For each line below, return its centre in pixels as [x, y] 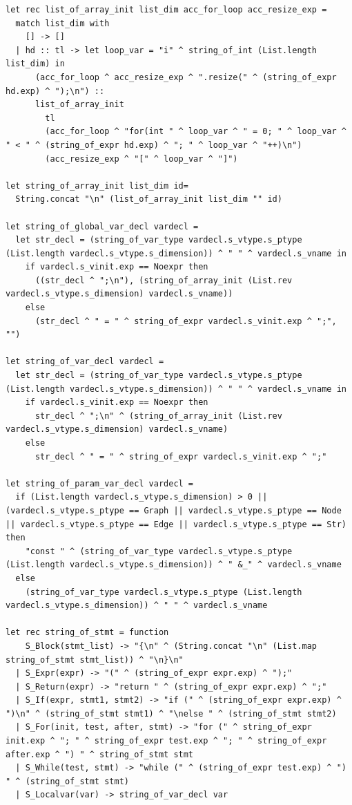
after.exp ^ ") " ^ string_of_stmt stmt [100, 754]
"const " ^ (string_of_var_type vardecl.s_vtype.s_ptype [159, 551]
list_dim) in [35, 64]
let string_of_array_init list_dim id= [97, 186]
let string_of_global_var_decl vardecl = [102, 226]
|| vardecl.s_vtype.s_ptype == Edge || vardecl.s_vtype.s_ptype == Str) [176, 524]
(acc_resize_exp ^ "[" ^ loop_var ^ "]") [141, 159]
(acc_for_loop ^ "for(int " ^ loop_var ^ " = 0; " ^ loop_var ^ [196, 132]
